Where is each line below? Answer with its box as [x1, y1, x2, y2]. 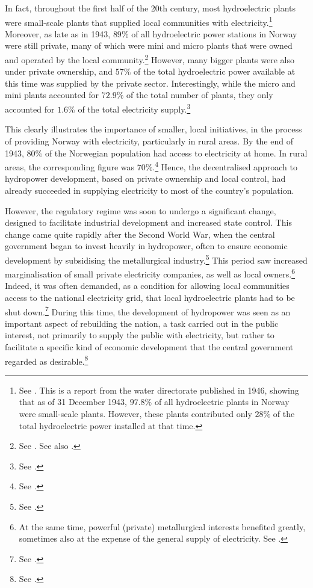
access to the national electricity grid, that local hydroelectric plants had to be [5, 291, 295, 303]
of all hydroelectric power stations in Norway [131, 27, 297, 40]
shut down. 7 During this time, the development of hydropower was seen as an [5, 303, 291, 318]
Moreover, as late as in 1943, [5, 27, 111, 40]
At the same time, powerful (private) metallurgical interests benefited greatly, [19, 520, 306, 533]
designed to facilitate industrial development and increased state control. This [5, 216, 292, 229]
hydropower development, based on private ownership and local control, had [5, 172, 286, 185]
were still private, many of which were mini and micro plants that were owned [5, 39, 293, 52]
